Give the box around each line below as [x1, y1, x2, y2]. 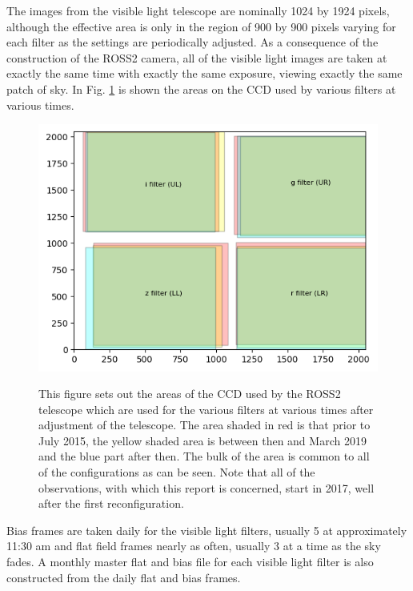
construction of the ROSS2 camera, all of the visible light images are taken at [6, 49, 387, 66]
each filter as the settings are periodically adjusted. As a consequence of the [6, 34, 379, 50]
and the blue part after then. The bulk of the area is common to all [38, 448, 370, 464]
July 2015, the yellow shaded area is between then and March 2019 [38, 432, 367, 448]
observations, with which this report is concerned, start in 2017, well [38, 479, 375, 496]
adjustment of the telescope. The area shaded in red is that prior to [38, 416, 371, 433]
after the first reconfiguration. [38, 495, 184, 512]
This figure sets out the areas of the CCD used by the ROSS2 [38, 385, 341, 402]
